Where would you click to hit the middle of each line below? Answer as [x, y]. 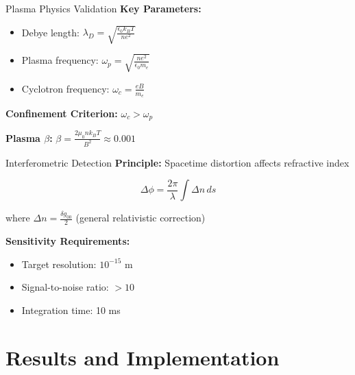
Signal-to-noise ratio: [65, 287]
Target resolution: [59, 264]
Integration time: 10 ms [71, 310]
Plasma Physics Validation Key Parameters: [103, 8]
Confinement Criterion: [62, 113]
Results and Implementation [143, 357]
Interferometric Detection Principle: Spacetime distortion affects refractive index [177, 162]
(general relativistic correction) [140, 218]
